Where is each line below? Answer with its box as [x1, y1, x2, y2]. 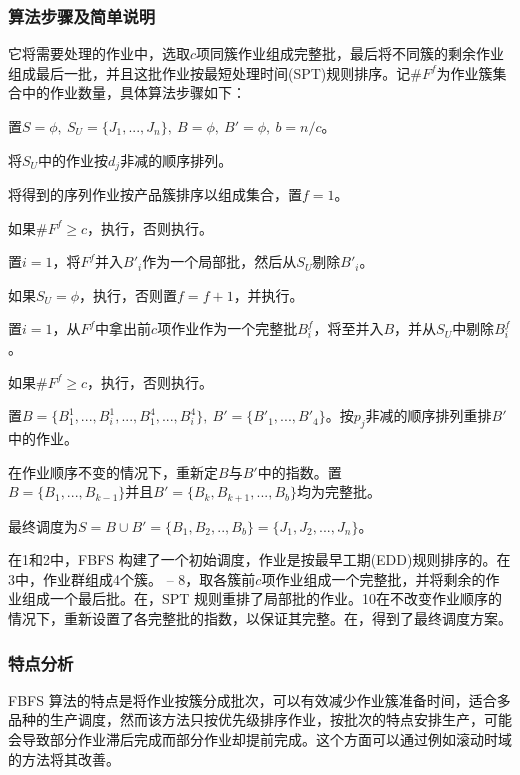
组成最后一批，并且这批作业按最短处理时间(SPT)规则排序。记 [8, 62, 411, 83]
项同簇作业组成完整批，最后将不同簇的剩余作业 [196, 43, 505, 64]
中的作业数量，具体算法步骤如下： [21, 82, 246, 103]
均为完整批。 [297, 481, 382, 502]
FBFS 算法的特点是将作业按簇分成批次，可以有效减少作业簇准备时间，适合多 [8, 689, 511, 710]
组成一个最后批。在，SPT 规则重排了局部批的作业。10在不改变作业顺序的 [21, 588, 503, 609]
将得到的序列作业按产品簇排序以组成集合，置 [8, 184, 302, 205]
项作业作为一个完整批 [157, 318, 298, 339]
